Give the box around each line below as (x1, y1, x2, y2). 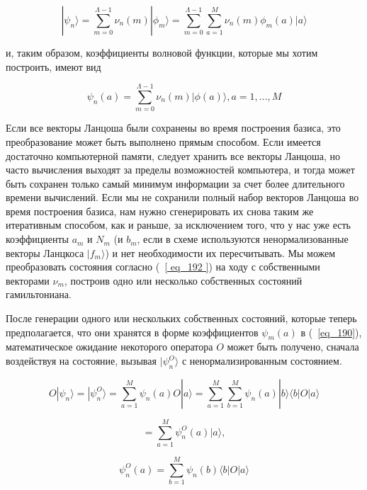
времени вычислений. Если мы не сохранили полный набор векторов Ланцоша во (6, 190, 359, 205)
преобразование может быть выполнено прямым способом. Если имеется (6, 134, 321, 149)
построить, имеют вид (6, 59, 101, 74)
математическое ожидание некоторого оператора (6, 339, 213, 354)
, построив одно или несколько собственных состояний (64, 273, 303, 287)
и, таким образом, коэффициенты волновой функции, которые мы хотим (6, 45, 318, 59)
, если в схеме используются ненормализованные (137, 232, 349, 246)
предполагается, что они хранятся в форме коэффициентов (6, 324, 259, 339)
